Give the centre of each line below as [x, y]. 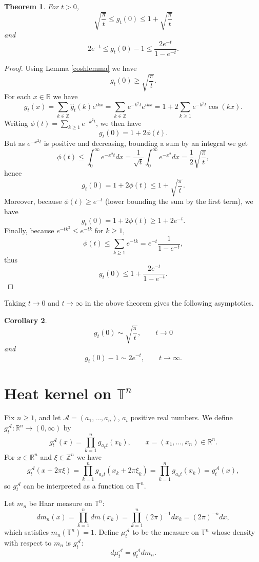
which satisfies [26, 532]
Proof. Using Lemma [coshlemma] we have [71, 68]
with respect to [28, 542]
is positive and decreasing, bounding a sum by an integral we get [146, 143]
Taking [15, 303]
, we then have [119, 123]
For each [17, 96]
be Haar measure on [61, 503]
